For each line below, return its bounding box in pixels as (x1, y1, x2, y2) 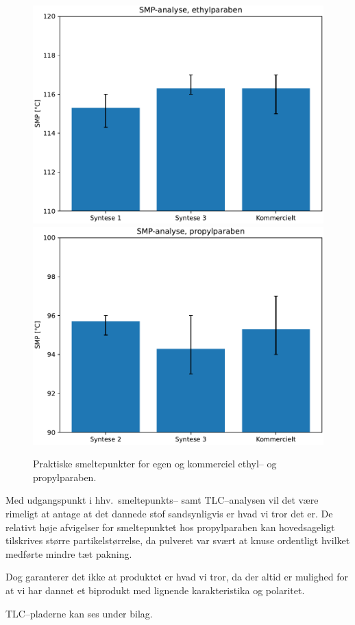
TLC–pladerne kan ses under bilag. (5, 606, 153, 620)
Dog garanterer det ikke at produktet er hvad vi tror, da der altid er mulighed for (5, 569, 348, 584)
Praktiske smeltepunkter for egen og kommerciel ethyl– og (33, 456, 277, 471)
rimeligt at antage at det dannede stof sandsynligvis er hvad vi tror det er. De (5, 506, 333, 520)
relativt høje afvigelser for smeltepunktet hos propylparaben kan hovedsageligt (5, 519, 335, 534)
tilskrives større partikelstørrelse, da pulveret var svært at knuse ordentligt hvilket (5, 533, 350, 548)
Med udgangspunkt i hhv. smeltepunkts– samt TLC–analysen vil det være (5, 493, 319, 507)
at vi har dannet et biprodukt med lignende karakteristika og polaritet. (5, 583, 305, 597)
